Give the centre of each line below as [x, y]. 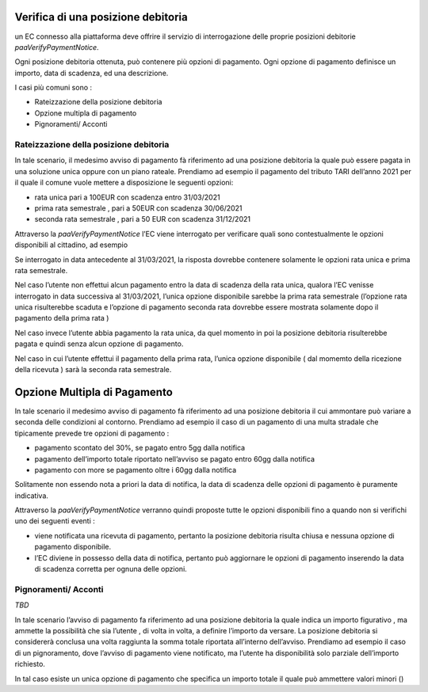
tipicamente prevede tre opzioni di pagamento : [92, 433]
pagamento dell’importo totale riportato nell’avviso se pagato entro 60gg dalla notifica [175, 458]
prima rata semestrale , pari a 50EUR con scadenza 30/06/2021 [138, 208]
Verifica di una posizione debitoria [101, 17]
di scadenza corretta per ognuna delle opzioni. [111, 569]
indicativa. [32, 496]
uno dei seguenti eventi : [55, 521]
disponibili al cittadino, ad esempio [71, 245]
